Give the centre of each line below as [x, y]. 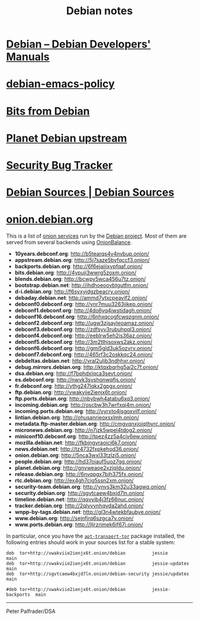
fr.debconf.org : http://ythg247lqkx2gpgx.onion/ [73, 386]
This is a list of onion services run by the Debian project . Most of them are [97, 236]
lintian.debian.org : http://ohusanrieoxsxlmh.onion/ [77, 418]
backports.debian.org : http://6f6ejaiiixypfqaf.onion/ [79, 266]
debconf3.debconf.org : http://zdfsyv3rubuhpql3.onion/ [83, 330]
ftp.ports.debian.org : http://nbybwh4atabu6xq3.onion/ [82, 399]
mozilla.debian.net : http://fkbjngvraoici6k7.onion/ [76, 443]
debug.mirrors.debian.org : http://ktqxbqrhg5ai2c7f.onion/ [86, 367]
